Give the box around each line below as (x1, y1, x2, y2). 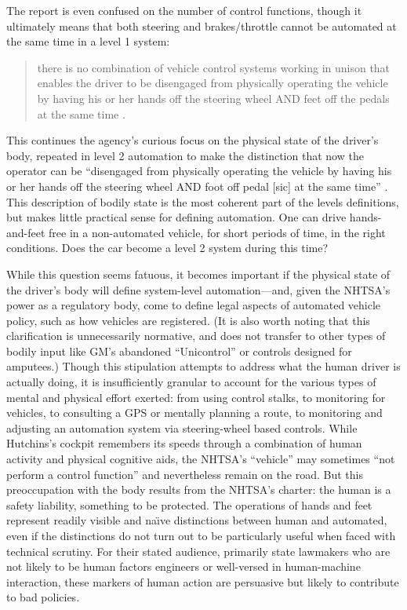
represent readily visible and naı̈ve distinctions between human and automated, (6, 512, 387, 528)
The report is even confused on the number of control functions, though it (6, 2, 362, 18)
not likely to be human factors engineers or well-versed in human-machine (6, 558, 361, 575)
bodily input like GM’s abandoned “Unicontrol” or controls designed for (6, 342, 352, 359)
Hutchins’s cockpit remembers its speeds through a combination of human (6, 435, 362, 451)
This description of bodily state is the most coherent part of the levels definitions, (6, 193, 399, 210)
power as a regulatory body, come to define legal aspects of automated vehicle (6, 297, 381, 313)
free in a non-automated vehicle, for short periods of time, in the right (49, 224, 386, 240)
